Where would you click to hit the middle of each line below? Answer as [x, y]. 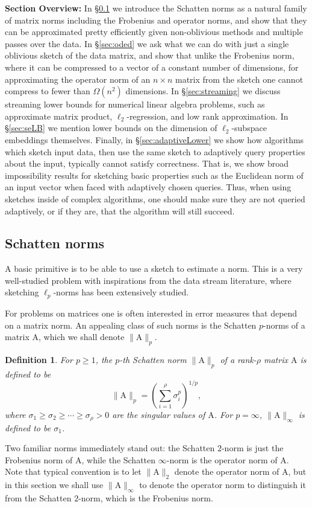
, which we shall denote [82, 337]
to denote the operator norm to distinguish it [223, 485]
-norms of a [284, 325]
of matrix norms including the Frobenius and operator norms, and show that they [156, 20]
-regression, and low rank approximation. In [207, 116]
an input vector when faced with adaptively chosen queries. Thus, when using [148, 187]
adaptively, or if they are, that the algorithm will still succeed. [120, 211]
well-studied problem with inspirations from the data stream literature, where [148, 280]
